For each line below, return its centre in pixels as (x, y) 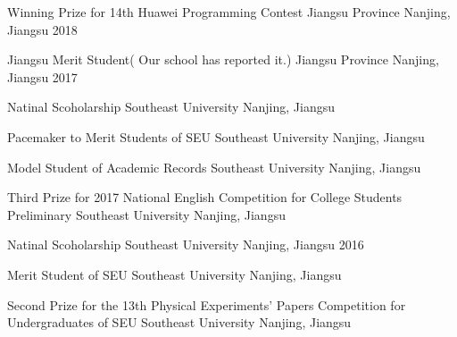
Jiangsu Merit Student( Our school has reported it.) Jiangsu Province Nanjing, (223, 59)
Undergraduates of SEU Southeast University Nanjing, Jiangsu (179, 322)
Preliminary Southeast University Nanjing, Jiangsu (146, 214)
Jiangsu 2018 (42, 29)
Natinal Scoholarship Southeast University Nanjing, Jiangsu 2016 (186, 244)
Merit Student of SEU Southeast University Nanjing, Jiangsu (174, 274)
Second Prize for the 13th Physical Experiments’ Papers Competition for (207, 304)
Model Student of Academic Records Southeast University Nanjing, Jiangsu (214, 167)
